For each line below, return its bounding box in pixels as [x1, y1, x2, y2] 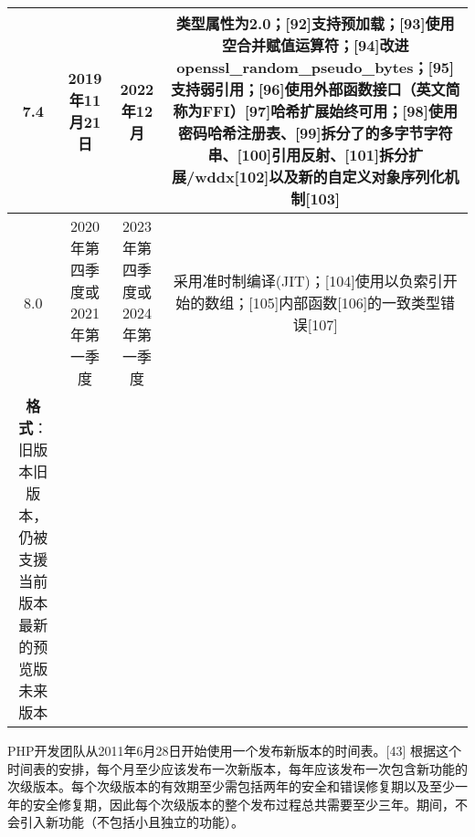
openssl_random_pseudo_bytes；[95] [176, 57, 455, 78]
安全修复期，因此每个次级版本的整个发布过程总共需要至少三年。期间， [32, 794, 455, 813]
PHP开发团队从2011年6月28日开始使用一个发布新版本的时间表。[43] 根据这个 [7, 741, 462, 759]
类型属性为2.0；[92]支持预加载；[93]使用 [175, 13, 455, 34]
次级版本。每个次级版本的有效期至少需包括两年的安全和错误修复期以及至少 [7, 777, 455, 796]
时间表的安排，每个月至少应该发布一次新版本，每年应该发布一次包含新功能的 [7, 759, 468, 778]
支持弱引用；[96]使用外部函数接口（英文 [170, 78, 446, 99]
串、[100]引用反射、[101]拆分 [207, 144, 409, 165]
